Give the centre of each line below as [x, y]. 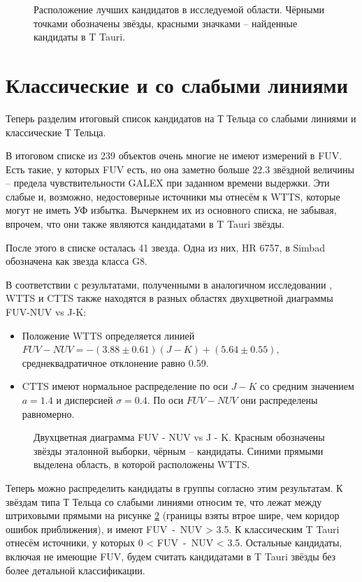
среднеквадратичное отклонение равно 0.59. [115, 362]
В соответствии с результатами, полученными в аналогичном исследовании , [169, 284]
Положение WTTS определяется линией [108, 335]
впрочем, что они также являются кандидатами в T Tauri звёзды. [145, 224]
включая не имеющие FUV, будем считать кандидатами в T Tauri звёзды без [171, 556]
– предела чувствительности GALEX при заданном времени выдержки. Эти [168, 183]
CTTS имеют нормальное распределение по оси [125, 386]
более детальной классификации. [75, 570]
